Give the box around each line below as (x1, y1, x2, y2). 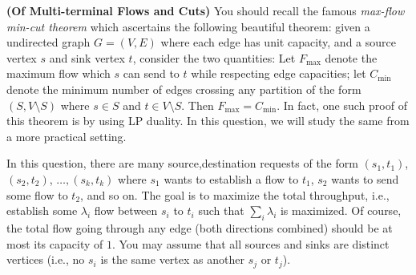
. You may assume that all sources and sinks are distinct (111, 235, 390, 252)
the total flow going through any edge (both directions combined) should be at (6, 219, 393, 236)
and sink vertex (49, 49, 125, 66)
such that (198, 202, 244, 219)
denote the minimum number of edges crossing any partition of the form (6, 80, 361, 97)
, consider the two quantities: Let (132, 49, 296, 66)
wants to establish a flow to (164, 170, 299, 187)
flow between (94, 202, 158, 219)
